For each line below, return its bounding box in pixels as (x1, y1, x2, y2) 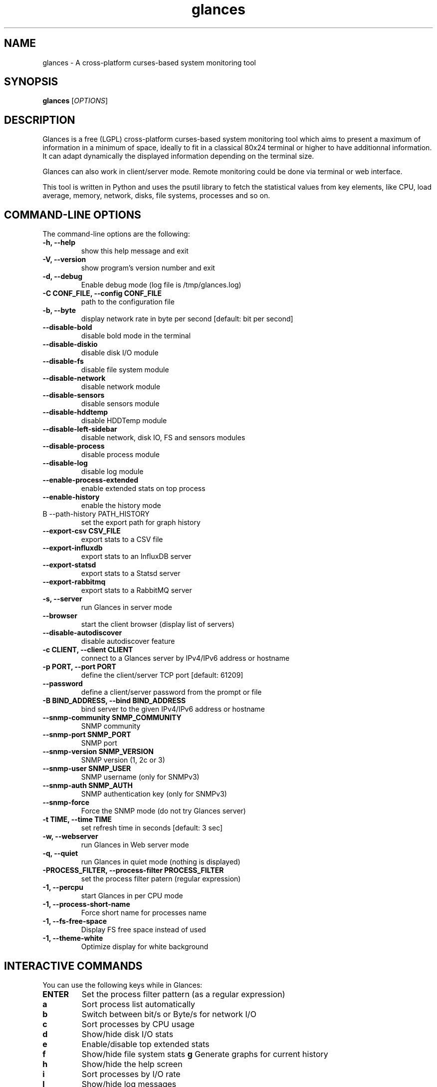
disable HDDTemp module (81, 416, 167, 425)
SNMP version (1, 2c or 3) (81, 756, 165, 765)
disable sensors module (81, 399, 160, 408)
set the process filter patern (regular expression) (81, 874, 241, 883)
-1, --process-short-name (42, 900, 130, 909)
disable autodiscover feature (81, 637, 175, 646)
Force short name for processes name (81, 908, 207, 917)
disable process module (81, 450, 160, 459)
